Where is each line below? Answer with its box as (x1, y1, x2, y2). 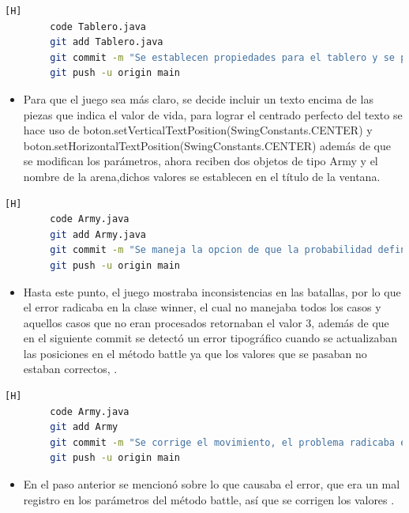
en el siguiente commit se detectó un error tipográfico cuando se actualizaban (23, 330, 398, 346)
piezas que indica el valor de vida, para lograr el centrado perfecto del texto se (23, 106, 403, 123)
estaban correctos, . (23, 360, 118, 377)
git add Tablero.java (50, 36, 163, 48)
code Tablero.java (50, 21, 146, 32)
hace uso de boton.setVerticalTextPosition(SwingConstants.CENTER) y (23, 122, 373, 138)
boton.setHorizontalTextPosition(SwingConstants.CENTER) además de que (23, 137, 391, 153)
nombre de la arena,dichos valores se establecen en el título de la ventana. (23, 168, 381, 184)
